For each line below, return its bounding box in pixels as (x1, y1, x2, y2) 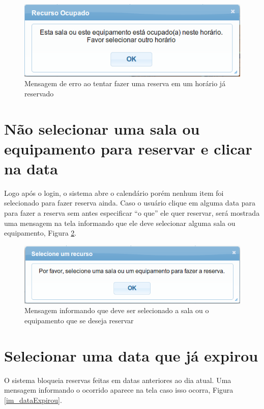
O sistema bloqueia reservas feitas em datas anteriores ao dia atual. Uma (4, 374, 231, 385)
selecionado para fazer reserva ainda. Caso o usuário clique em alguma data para (4, 197, 256, 208)
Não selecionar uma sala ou (4, 118, 200, 139)
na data (4, 158, 58, 178)
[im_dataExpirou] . (4, 394, 62, 405)
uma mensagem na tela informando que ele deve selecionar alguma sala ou (4, 217, 236, 228)
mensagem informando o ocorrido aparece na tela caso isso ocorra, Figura (4, 385, 233, 395)
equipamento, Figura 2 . (4, 227, 77, 238)
